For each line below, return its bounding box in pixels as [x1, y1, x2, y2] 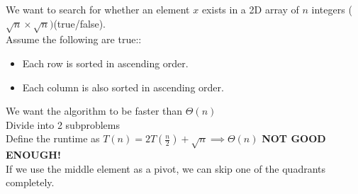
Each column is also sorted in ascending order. [22, 79, 224, 94]
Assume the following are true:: [6, 32, 142, 47]
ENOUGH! [6, 147, 61, 162]
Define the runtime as [6, 131, 100, 146]
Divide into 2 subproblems [6, 117, 121, 132]
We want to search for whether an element [6, 2, 190, 16]
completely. [6, 175, 55, 190]
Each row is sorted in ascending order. [22, 55, 189, 70]
